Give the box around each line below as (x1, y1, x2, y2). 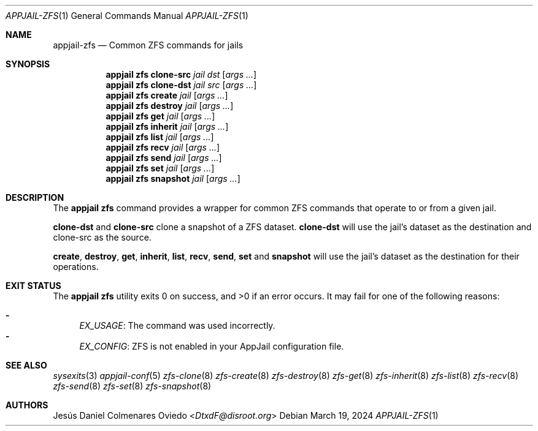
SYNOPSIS (6, 59, 50, 69)
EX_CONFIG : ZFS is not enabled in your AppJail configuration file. (79, 341, 344, 351)
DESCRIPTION (6, 192, 64, 203)
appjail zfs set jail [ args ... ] (106, 163, 215, 173)
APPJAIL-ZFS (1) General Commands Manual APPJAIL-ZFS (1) (6, 10, 248, 21)
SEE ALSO (6, 360, 47, 370)
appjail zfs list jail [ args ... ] (106, 132, 214, 142)
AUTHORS (6, 400, 48, 410)
